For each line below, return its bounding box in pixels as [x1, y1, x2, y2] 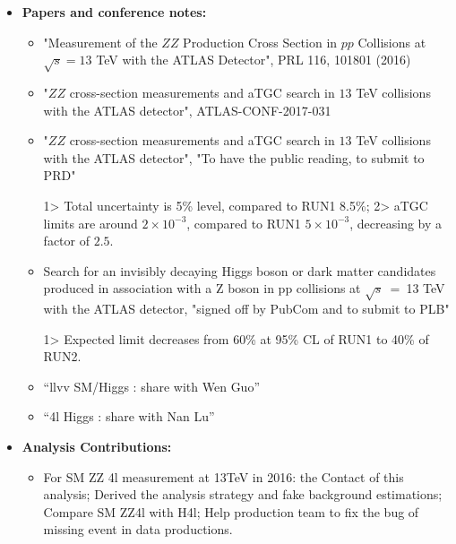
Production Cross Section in [183, 32, 338, 51]
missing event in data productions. [43, 520, 233, 539]
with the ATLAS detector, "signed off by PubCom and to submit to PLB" [43, 299, 450, 318]
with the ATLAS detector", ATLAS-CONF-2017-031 [43, 100, 331, 119]
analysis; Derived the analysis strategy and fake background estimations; [43, 485, 443, 504]
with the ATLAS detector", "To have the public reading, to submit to [43, 148, 425, 167]
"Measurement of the [43, 32, 158, 51]
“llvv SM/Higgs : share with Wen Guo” [43, 376, 261, 395]
